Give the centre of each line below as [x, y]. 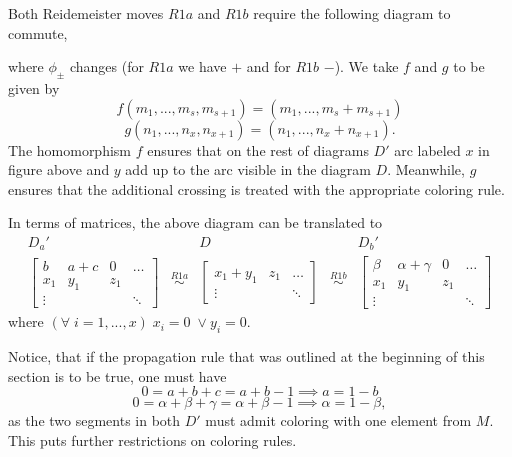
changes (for [106, 66]
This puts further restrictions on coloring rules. [152, 439]
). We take [366, 66]
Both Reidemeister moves [86, 13]
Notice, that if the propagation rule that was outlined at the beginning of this [246, 356]
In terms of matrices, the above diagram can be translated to [195, 222]
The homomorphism [70, 149]
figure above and [59, 169]
